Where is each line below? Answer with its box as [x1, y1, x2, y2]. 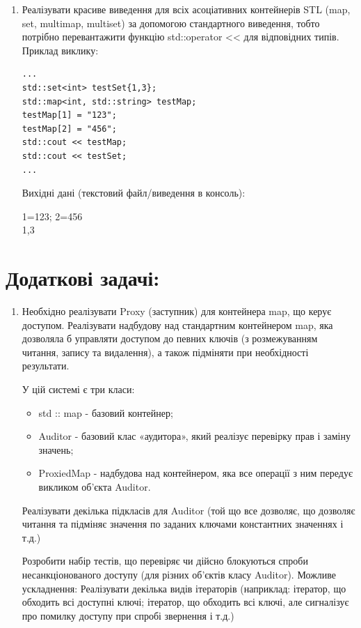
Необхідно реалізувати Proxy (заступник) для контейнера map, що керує [22, 304, 332, 319]
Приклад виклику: [22, 43, 99, 57]
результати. [22, 358, 70, 373]
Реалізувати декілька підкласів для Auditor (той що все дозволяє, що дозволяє [22, 503, 355, 517]
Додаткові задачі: [6, 263, 160, 292]
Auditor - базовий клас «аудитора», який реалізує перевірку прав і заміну [38, 429, 351, 443]
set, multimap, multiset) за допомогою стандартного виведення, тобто [22, 15, 320, 30]
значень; [38, 442, 74, 457]
